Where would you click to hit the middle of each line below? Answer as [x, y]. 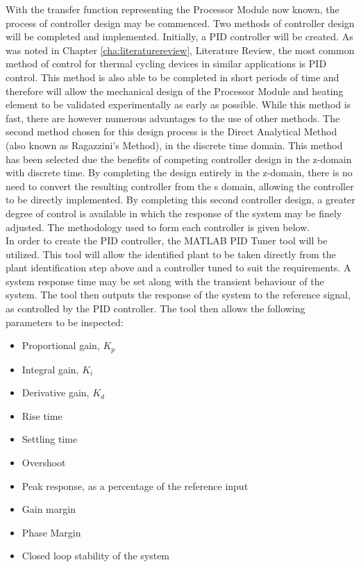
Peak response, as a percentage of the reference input [135, 485]
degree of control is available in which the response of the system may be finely [174, 213]
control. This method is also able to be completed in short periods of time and [173, 77]
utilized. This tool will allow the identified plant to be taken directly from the [171, 254]
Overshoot [44, 463]
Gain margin [49, 509]
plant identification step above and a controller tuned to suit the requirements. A [178, 268]
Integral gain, [50, 369]
